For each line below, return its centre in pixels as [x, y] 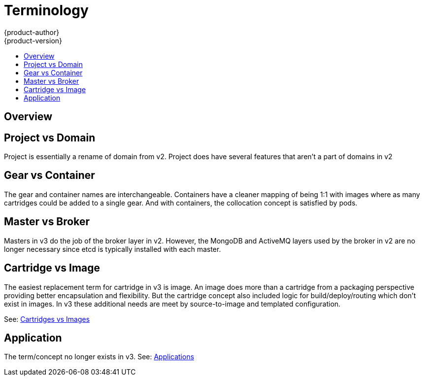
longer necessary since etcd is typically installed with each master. [113, 249]
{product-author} [32, 32]
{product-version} [33, 40]
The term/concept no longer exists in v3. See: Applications [99, 357]
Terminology [46, 10]
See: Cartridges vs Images [47, 319]
